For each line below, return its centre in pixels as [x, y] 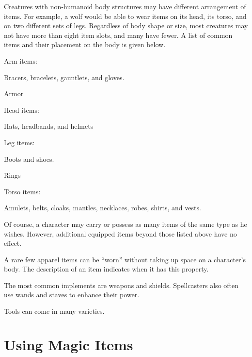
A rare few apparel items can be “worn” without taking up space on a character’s [125, 259]
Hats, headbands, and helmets [49, 126]
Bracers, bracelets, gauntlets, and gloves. [64, 77]
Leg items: [19, 142]
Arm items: [21, 60]
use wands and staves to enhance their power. [72, 295]
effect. [13, 243]
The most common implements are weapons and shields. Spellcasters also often [121, 285]
